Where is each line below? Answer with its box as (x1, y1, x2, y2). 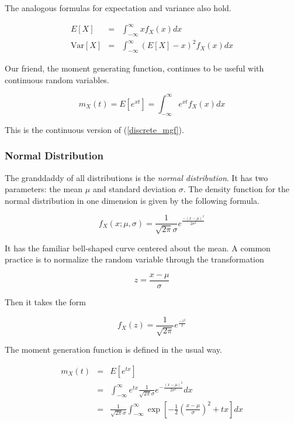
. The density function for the (183, 183, 290, 195)
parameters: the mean (5, 183, 83, 195)
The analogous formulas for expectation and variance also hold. (5, 2, 231, 13)
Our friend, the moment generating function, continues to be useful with (5, 62, 264, 74)
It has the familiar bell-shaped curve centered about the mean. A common (5, 241, 271, 254)
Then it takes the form (5, 296, 86, 308)
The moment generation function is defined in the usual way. (5, 343, 222, 356)
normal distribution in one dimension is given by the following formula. (5, 194, 260, 206)
